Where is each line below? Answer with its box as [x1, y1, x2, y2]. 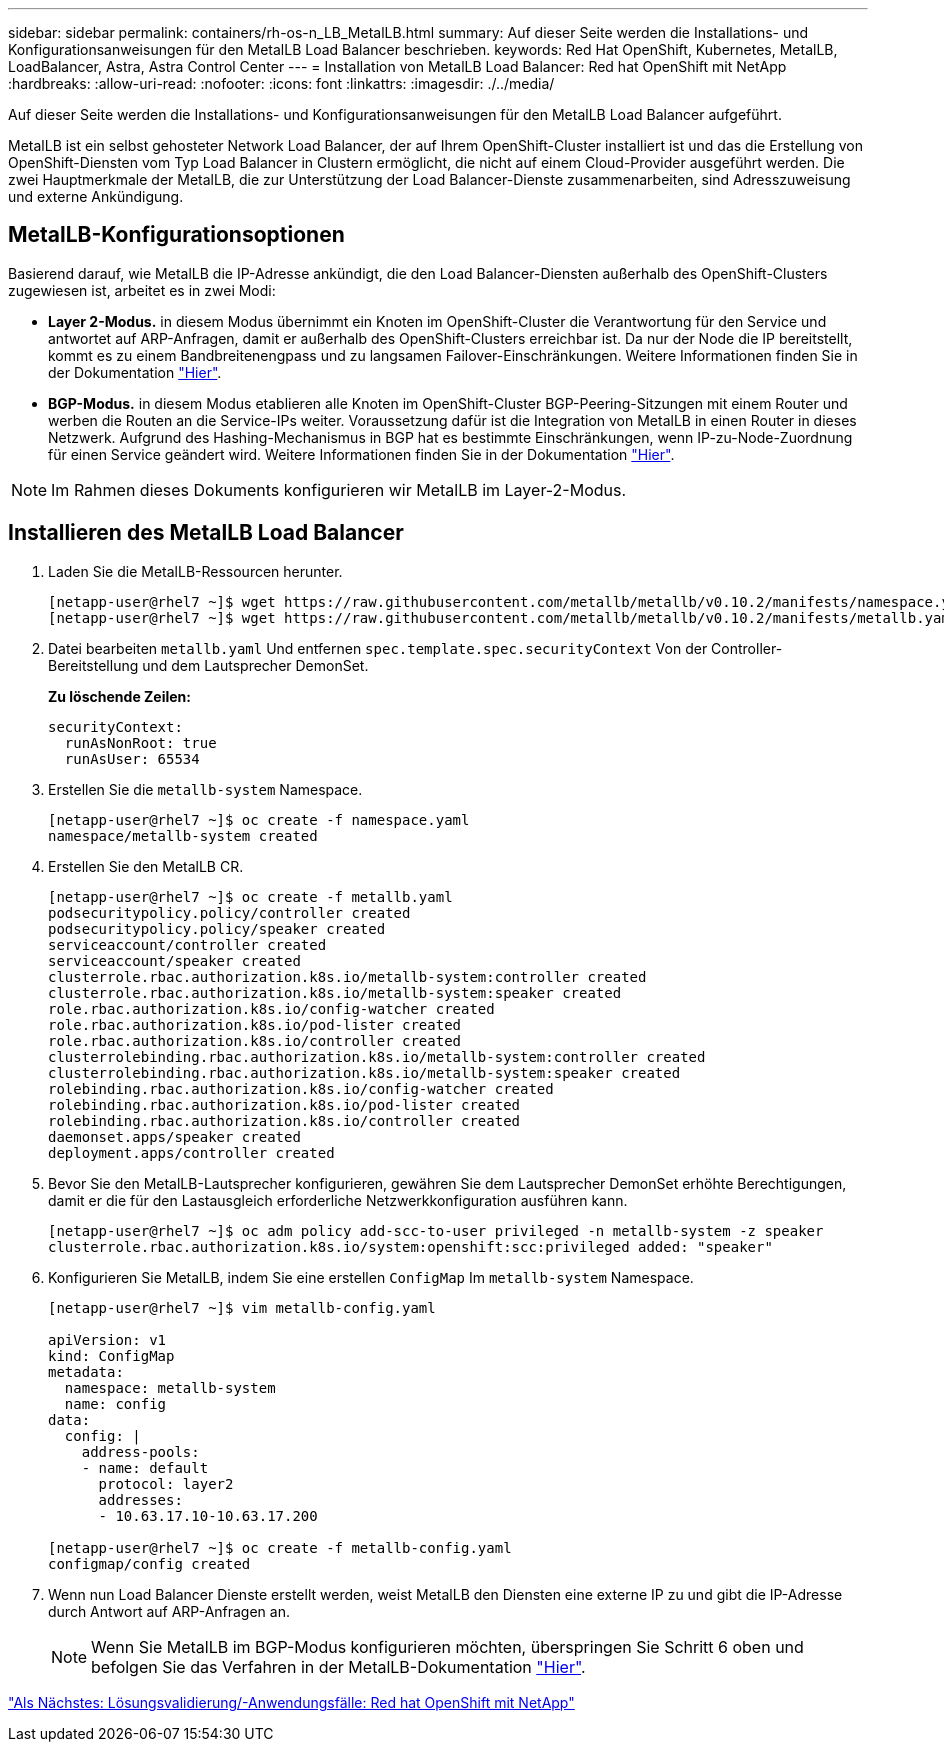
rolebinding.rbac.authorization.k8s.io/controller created [48, 1112, 521, 1129]
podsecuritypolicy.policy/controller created [48, 904, 411, 921]
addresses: [98, 1491, 183, 1508]
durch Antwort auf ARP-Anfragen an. [48, 1602, 290, 1620]
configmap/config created [48, 1555, 251, 1572]
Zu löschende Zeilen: [48, 687, 191, 705]
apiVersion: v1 [48, 1331, 167, 1348]
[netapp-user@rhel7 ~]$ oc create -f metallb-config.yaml [48, 1539, 512, 1556]
